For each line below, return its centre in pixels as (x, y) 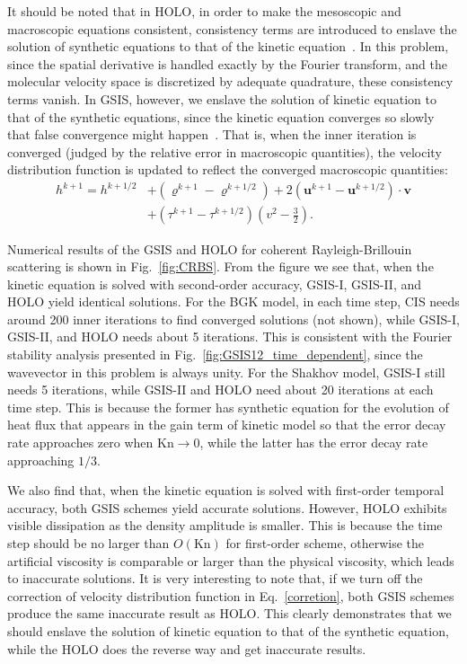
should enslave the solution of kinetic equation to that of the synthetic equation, (228, 630)
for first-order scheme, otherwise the (325, 543)
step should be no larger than (88, 543)
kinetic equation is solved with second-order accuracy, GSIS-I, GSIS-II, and (215, 283)
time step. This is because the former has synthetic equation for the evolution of (228, 407)
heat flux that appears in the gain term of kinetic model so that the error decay (227, 425)
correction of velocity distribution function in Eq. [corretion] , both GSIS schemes (231, 595)
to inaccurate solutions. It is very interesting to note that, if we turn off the (215, 578)
